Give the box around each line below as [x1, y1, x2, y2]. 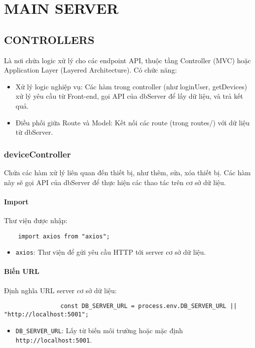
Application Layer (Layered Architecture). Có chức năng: [4, 65, 177, 75]
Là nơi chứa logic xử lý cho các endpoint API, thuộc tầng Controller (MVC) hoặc [4, 55, 251, 65]
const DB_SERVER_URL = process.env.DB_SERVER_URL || [60, 303, 237, 310]
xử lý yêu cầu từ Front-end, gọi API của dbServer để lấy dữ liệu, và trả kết [15, 91, 243, 101]
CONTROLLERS [4, 32, 95, 47]
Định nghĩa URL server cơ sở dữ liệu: [4, 285, 117, 295]
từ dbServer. [15, 127, 53, 137]
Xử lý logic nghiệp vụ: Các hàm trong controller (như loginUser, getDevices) [15, 81, 247, 91]
